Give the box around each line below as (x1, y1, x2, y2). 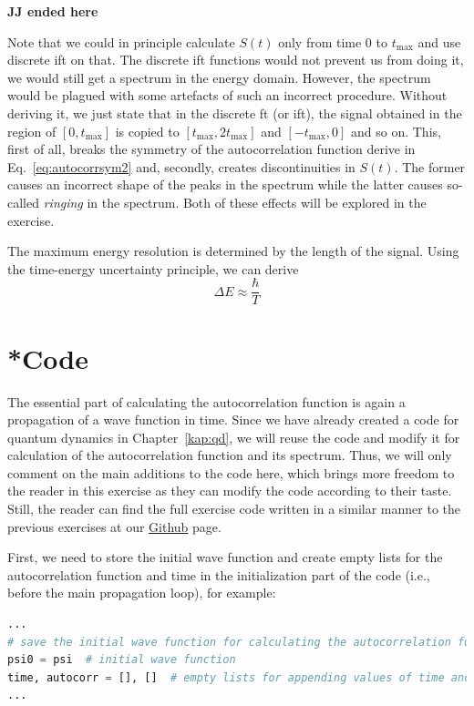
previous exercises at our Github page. (7, 517, 222, 536)
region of (7, 121, 57, 140)
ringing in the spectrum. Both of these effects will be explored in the (43, 192, 427, 211)
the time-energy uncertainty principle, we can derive (7, 259, 299, 278)
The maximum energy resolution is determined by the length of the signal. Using (7, 241, 459, 261)
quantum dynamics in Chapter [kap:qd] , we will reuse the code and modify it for (7, 427, 460, 446)
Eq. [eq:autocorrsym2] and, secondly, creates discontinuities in (7, 157, 355, 176)
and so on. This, (350, 121, 441, 140)
